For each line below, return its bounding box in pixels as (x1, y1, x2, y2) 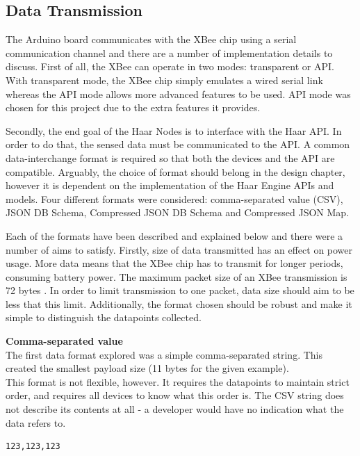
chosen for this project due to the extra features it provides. (6, 100, 261, 115)
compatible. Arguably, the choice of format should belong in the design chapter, (6, 164, 345, 179)
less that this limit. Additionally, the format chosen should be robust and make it (6, 296, 352, 311)
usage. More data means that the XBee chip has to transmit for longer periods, (6, 256, 343, 270)
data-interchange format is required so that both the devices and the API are (6, 150, 335, 165)
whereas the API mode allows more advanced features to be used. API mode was (6, 86, 351, 101)
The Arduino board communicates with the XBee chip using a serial (6, 32, 297, 47)
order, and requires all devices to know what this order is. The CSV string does (6, 388, 344, 402)
